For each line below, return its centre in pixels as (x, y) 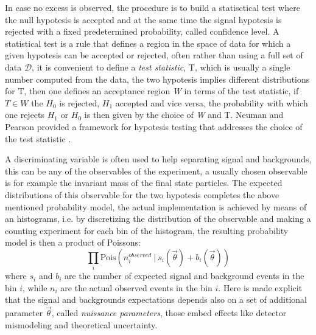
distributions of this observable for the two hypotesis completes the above (142, 194)
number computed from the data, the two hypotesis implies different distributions (157, 79)
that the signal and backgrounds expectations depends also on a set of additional (156, 299)
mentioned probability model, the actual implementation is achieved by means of (156, 206)
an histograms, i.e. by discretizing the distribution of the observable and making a (158, 219)
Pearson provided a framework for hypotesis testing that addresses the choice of (154, 126)
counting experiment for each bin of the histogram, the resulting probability (147, 230)
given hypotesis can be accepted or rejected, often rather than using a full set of (154, 55)
